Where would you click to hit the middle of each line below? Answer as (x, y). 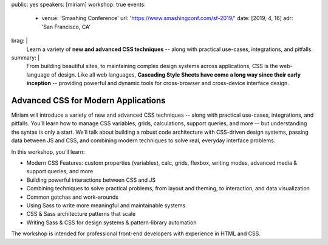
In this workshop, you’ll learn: (48, 151)
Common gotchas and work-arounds (72, 197)
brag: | (19, 41)
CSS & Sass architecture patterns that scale (81, 214)
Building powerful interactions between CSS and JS (91, 180)
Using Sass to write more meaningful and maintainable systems (106, 205)
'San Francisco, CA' (66, 27)
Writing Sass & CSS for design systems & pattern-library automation (111, 223)
